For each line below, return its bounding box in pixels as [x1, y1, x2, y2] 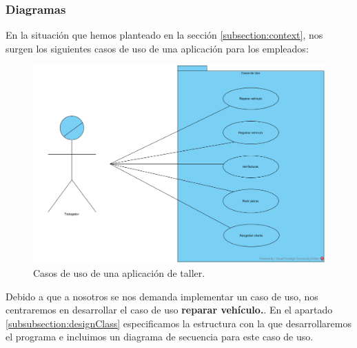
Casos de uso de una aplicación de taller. [33, 265, 205, 280]
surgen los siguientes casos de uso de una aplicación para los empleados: [6, 41, 309, 55]
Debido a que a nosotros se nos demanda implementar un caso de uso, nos [6, 289, 318, 303]
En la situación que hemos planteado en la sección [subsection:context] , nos [6, 28, 323, 42]
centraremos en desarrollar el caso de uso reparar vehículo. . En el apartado [6, 302, 333, 317]
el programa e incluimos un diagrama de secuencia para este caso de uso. [6, 329, 314, 344]
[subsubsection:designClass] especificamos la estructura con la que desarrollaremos [6, 316, 351, 330]
